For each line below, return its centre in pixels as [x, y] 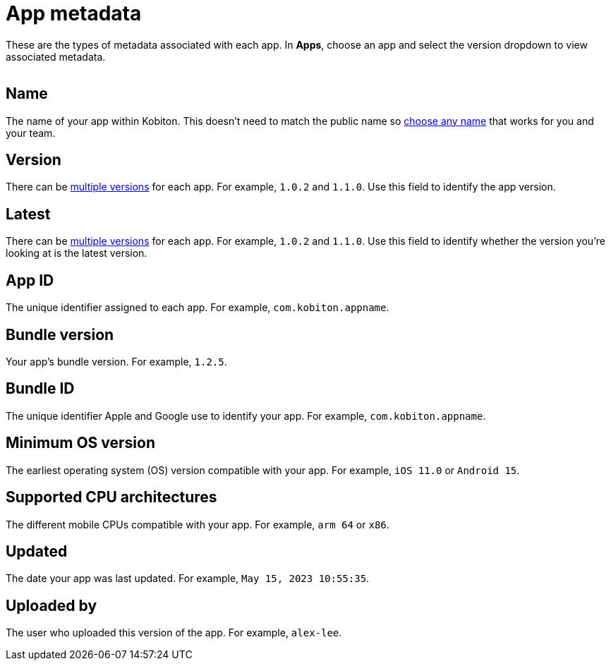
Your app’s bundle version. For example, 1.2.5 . [116, 361]
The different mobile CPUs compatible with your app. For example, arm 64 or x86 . [198, 524]
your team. [31, 133]
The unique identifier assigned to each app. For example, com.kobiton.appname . [198, 308]
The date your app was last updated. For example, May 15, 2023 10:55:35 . [188, 579]
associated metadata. [56, 56]
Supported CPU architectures [111, 497]
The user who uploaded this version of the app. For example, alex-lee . [174, 633]
